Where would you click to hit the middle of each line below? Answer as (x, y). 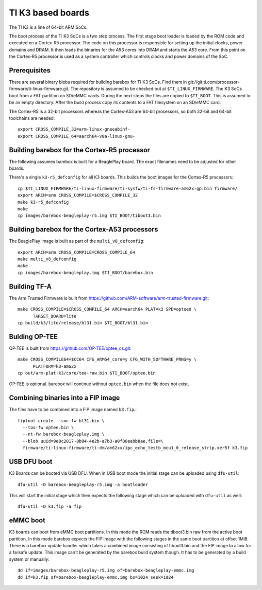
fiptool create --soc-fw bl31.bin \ (61, 420)
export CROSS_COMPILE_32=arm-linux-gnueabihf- (74, 129)
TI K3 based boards (49, 13)
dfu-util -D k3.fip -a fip (50, 507)
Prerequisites (30, 70)
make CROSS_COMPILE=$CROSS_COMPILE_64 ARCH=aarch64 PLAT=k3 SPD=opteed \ (107, 309)
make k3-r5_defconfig (43, 202)
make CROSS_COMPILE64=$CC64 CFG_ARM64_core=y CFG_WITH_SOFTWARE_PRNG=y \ (107, 359)
